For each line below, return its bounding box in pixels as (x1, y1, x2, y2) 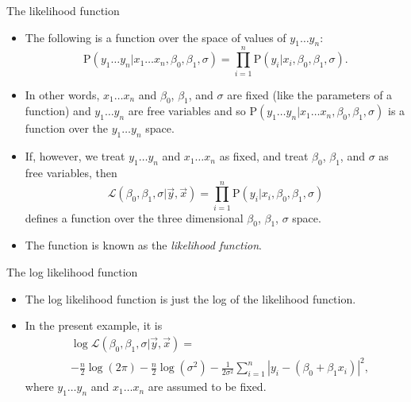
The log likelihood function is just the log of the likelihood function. (25, 290, 356, 307)
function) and (25, 102, 91, 119)
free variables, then (25, 164, 117, 180)
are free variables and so (128, 102, 246, 119)
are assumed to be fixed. (148, 378, 267, 395)
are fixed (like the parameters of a (227, 86, 393, 102)
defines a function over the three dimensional (25, 209, 244, 226)
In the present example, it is (25, 317, 163, 334)
